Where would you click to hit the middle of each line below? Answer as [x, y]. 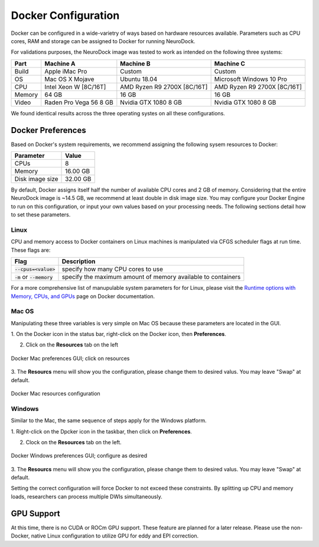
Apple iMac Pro [66, 71]
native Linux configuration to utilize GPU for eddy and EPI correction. [115, 536]
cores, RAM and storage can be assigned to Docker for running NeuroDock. [103, 41]
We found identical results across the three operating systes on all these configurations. [118, 113]
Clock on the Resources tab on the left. [74, 442]
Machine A [60, 63]
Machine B [135, 63]
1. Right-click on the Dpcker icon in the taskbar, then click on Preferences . [101, 431]
